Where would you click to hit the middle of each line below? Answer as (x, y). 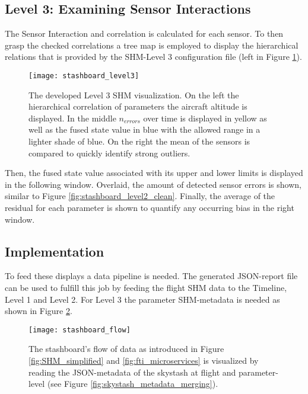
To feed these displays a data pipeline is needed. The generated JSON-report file (151, 276)
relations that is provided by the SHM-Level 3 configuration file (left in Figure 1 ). (153, 57)
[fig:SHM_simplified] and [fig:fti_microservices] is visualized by (144, 360)
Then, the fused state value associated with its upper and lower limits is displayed (154, 173)
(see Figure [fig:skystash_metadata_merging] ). (133, 384)
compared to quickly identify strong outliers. (109, 153)
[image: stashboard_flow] (80, 330)
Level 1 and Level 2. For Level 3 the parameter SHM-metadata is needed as (142, 299)
